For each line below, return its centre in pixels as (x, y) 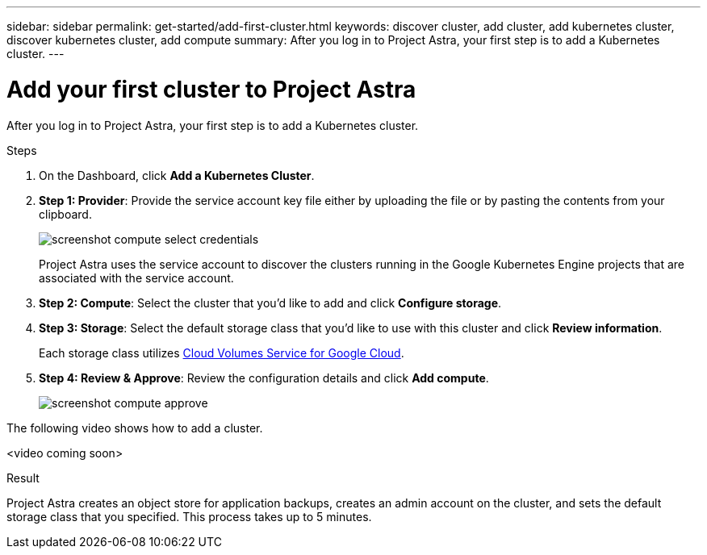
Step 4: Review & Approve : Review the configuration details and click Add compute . (264, 378)
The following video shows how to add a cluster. (135, 428)
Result (23, 478)
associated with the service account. (136, 277)
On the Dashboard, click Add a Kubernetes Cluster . (177, 175)
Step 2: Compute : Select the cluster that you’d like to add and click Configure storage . (270, 303)
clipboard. (65, 214)
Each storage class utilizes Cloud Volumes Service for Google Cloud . (222, 353)
